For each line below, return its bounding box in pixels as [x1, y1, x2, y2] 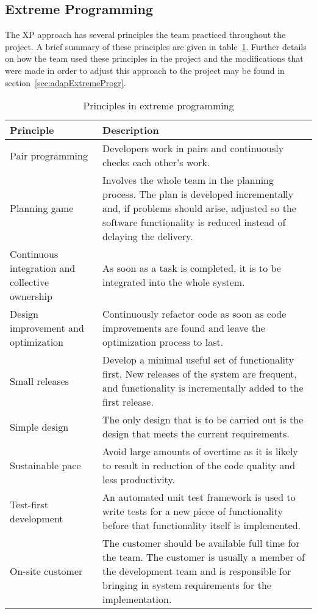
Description [102, 123, 159, 137]
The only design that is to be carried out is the [102, 412, 304, 427]
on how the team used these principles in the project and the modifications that [5, 52, 304, 65]
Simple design [10, 419, 69, 434]
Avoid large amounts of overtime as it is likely [102, 444, 298, 459]
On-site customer [10, 564, 83, 579]
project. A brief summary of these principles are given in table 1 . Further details [5, 40, 307, 53]
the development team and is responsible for [102, 564, 291, 579]
